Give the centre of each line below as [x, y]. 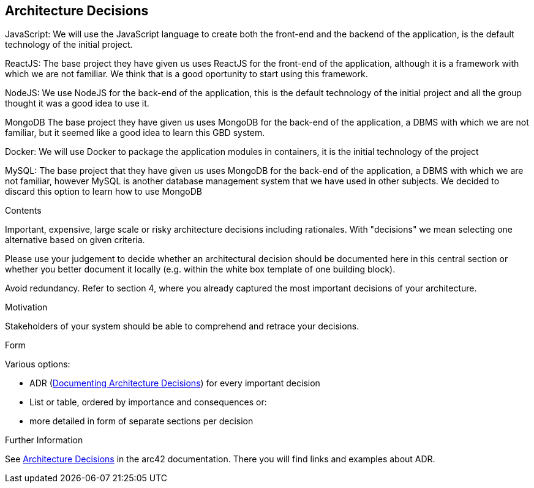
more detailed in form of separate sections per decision [141, 421]
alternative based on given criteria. [75, 240]
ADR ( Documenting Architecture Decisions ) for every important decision [175, 383]
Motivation [26, 307]
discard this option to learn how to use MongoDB [103, 192]
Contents [23, 211]
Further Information [44, 440]
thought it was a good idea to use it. [77, 103]
